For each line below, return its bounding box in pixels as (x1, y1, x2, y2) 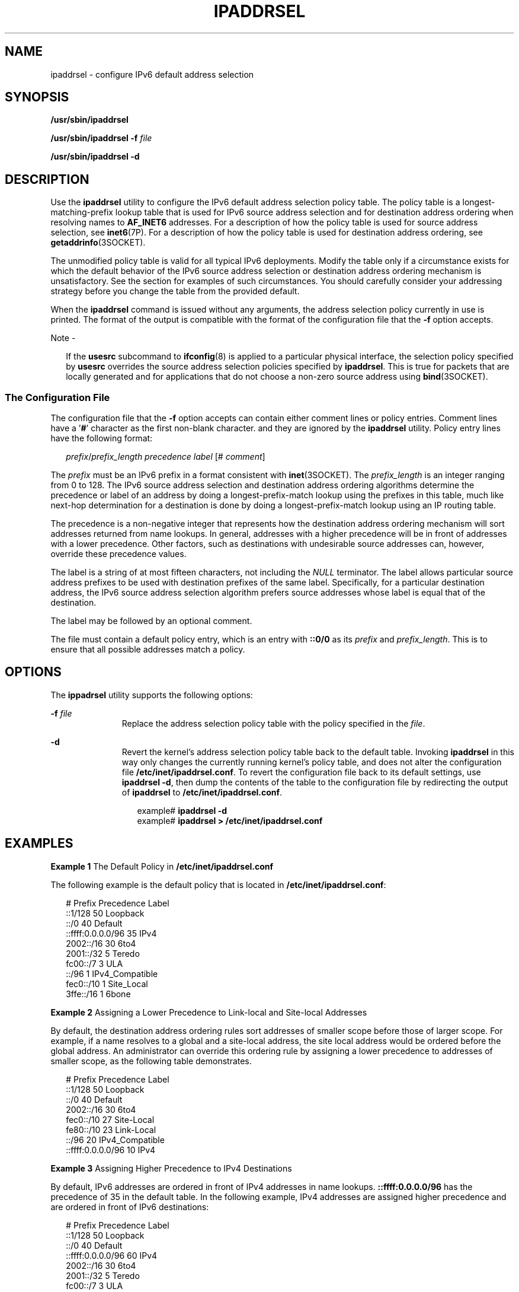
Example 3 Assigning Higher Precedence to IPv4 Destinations (50, 1163, 292, 1173)
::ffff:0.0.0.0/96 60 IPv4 (66, 1250, 158, 1261)
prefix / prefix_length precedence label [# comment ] (66, 451, 265, 462)
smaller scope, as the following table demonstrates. (50, 1055, 252, 1066)
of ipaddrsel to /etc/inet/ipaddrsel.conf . (121, 787, 283, 797)
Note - (50, 333, 76, 343)
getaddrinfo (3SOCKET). (50, 237, 146, 248)
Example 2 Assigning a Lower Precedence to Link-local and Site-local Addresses (50, 1007, 367, 1017)
